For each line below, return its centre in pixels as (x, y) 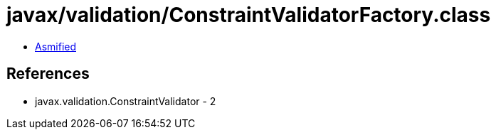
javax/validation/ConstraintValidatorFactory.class (249, 15)
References (48, 74)
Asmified (56, 46)
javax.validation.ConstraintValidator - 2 (126, 101)
